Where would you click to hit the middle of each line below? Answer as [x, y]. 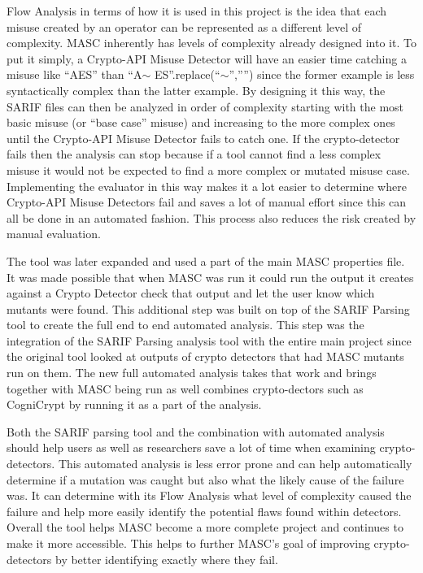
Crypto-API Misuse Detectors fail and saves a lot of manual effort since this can [206, 202]
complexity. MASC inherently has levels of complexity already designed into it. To [211, 43]
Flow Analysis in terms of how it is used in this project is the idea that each [197, 11]
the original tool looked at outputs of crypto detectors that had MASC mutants [205, 356]
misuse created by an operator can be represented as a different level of [184, 26]
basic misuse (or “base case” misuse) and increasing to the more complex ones [201, 122]
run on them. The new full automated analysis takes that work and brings [192, 373]
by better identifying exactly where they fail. [166, 559]
